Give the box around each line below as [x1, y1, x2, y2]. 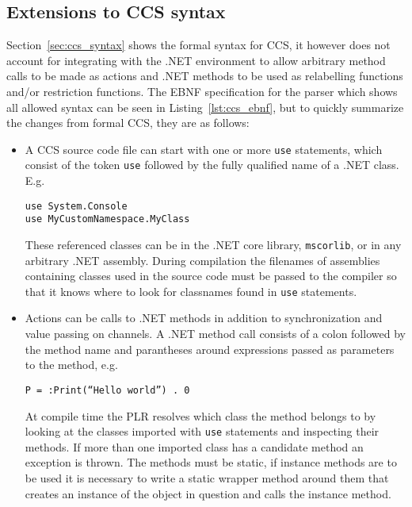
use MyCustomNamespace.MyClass [25, 213, 190, 225]
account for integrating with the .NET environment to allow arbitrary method [6, 52, 386, 68]
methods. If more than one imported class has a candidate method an [25, 438, 364, 455]
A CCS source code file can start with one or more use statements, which [25, 140, 383, 157]
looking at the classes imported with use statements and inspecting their [25, 423, 380, 440]
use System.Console [25, 200, 128, 212]
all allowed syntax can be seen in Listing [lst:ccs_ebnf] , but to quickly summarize [6, 98, 404, 115]
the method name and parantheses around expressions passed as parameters [25, 340, 395, 357]
